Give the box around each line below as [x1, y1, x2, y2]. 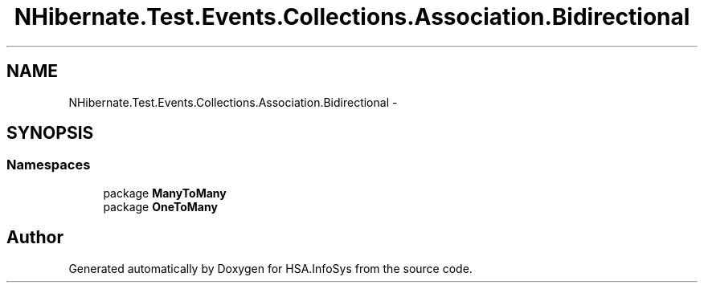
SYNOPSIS [6, 123, 94, 144]
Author [6, 227, 63, 248]
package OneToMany [103, 199, 218, 214]
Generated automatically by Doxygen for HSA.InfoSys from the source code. [68, 261, 473, 275]
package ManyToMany [103, 185, 227, 200]
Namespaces [6, 157, 91, 173]
